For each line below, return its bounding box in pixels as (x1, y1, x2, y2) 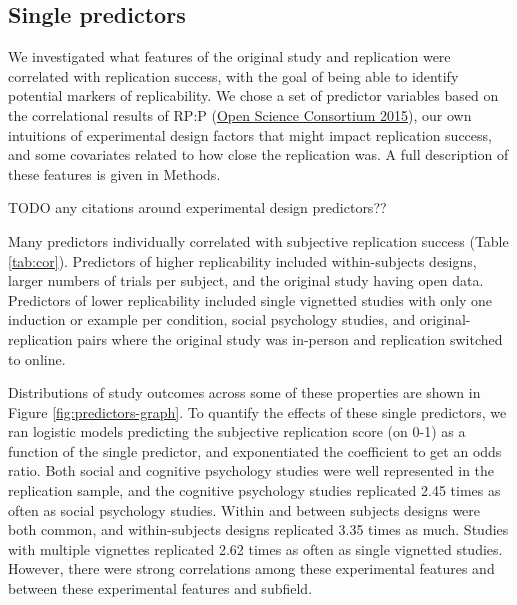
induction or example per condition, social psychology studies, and (8, 309, 416, 330)
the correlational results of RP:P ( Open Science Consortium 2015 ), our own (8, 104, 472, 125)
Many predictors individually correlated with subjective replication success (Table (8, 230, 509, 251)
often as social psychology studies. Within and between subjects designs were (8, 499, 481, 520)
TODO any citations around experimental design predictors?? (8, 197, 387, 218)
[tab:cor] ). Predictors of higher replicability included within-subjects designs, (8, 250, 477, 271)
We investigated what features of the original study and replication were (8, 46, 451, 67)
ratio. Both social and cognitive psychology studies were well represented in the (8, 460, 495, 481)
